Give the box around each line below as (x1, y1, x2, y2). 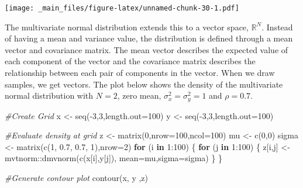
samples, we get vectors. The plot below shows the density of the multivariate (5, 78, 283, 90)
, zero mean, (117, 89, 161, 102)
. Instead (261, 20, 293, 33)
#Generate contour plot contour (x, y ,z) (5, 172, 149, 184)
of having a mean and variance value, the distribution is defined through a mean (5, 32, 293, 44)
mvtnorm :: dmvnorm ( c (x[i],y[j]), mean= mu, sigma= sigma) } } (5, 152, 223, 164)
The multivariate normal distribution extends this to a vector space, (5, 20, 249, 33)
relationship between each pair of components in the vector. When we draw (5, 67, 275, 79)
